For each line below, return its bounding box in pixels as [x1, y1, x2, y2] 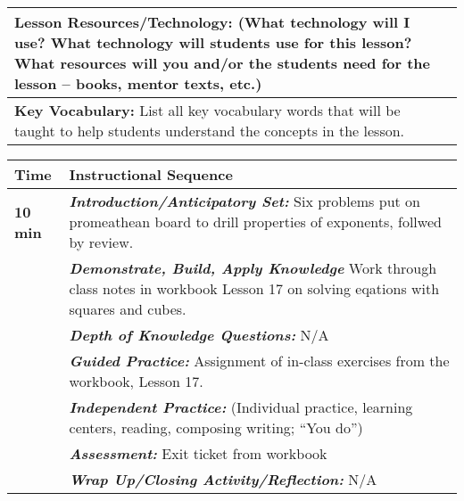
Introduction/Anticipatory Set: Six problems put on [69, 191, 420, 211]
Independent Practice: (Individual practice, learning [69, 397, 413, 417]
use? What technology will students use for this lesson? [14, 32, 412, 53]
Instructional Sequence [69, 164, 233, 185]
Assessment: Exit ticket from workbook [69, 443, 327, 464]
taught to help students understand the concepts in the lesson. [14, 120, 405, 141]
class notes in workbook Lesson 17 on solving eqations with [69, 278, 440, 299]
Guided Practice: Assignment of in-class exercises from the [69, 350, 450, 371]
